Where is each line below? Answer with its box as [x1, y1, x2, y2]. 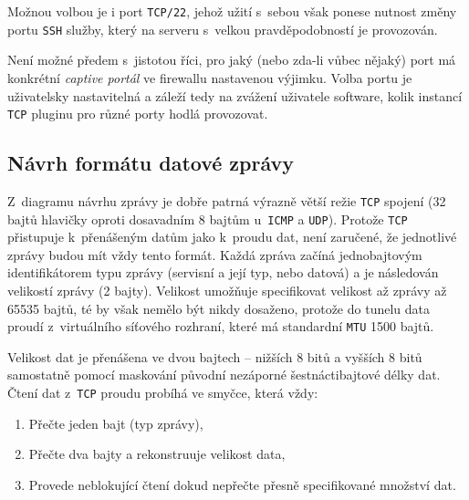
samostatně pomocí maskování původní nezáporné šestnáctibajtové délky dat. [7, 365, 441, 384]
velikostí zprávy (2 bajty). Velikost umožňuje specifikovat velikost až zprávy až [7, 281, 447, 300]
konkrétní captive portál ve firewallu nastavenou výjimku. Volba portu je [7, 68, 412, 87]
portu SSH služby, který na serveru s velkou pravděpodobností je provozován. [7, 19, 438, 38]
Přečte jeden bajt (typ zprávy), [28, 413, 203, 432]
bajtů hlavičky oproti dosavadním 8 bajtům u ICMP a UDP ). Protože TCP [7, 209, 408, 228]
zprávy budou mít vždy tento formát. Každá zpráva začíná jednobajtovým [7, 245, 422, 264]
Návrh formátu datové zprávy [7, 149, 295, 177]
